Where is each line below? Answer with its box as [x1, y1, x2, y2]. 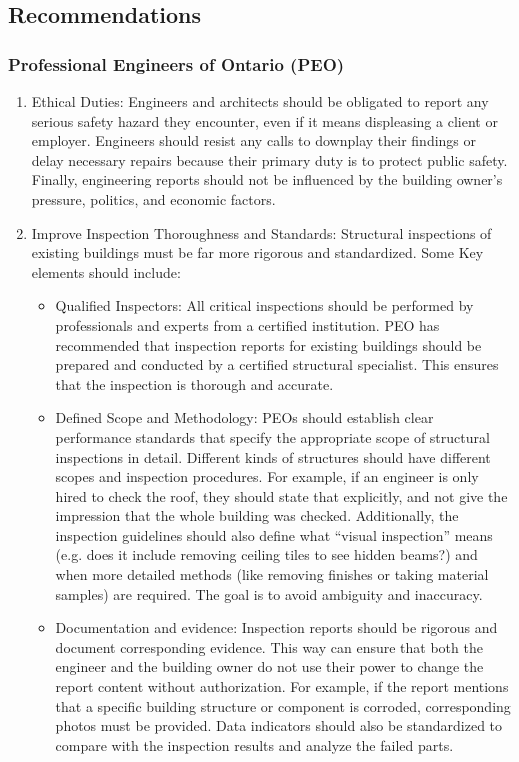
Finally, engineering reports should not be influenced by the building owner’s [31, 169, 503, 190]
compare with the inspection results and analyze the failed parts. [55, 734, 454, 755]
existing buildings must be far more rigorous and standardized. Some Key [31, 242, 484, 263]
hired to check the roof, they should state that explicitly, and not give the [55, 485, 508, 506]
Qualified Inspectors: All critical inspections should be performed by [55, 295, 474, 316]
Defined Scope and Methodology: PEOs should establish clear [55, 407, 434, 428]
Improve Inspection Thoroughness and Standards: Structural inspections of [31, 222, 492, 243]
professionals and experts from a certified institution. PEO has [55, 314, 440, 335]
